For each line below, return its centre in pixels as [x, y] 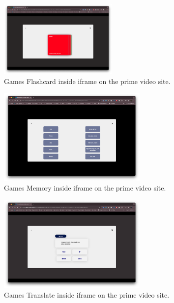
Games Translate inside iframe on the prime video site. [87, 294]
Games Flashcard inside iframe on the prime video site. [87, 81]
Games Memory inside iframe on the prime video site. [85, 188]
